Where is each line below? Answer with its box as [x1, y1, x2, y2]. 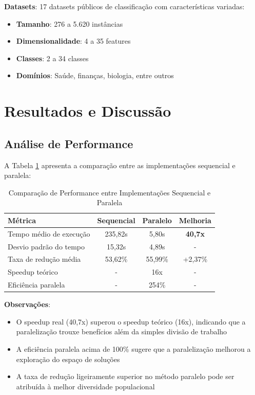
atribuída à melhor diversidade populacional [16, 381, 155, 391]
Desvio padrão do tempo [8, 241, 85, 252]
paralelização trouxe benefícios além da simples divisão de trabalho [16, 326, 227, 337]
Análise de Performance [4, 135, 133, 151]
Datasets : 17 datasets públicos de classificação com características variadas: [4, 1, 245, 11]
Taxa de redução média [8, 254, 81, 264]
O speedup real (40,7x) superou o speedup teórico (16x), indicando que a [16, 316, 246, 327]
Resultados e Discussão [4, 100, 171, 121]
